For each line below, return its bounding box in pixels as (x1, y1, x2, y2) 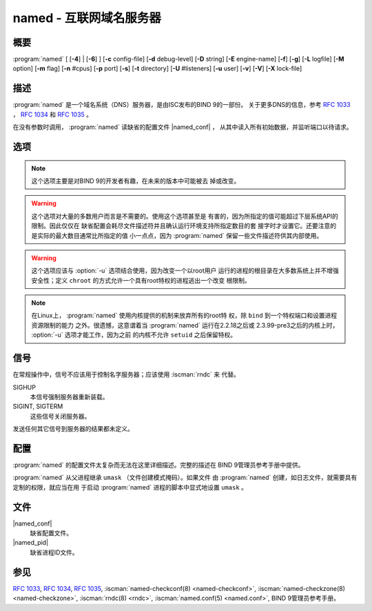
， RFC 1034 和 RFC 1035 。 (12, 110, 93, 119)
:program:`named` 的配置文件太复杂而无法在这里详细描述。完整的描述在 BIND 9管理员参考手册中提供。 (12, 461, 304, 469)
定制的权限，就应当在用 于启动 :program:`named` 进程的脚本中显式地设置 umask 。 (12, 483, 248, 491)
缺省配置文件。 (30, 529, 72, 537)
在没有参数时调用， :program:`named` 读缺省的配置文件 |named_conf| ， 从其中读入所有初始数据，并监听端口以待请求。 (12, 123, 353, 131)
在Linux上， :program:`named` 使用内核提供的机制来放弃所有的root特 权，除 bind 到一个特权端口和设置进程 (31, 311, 338, 320)
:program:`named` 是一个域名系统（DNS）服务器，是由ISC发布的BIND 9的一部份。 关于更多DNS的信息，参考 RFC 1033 (12, 101, 351, 109)
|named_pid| (12, 539, 48, 547)
